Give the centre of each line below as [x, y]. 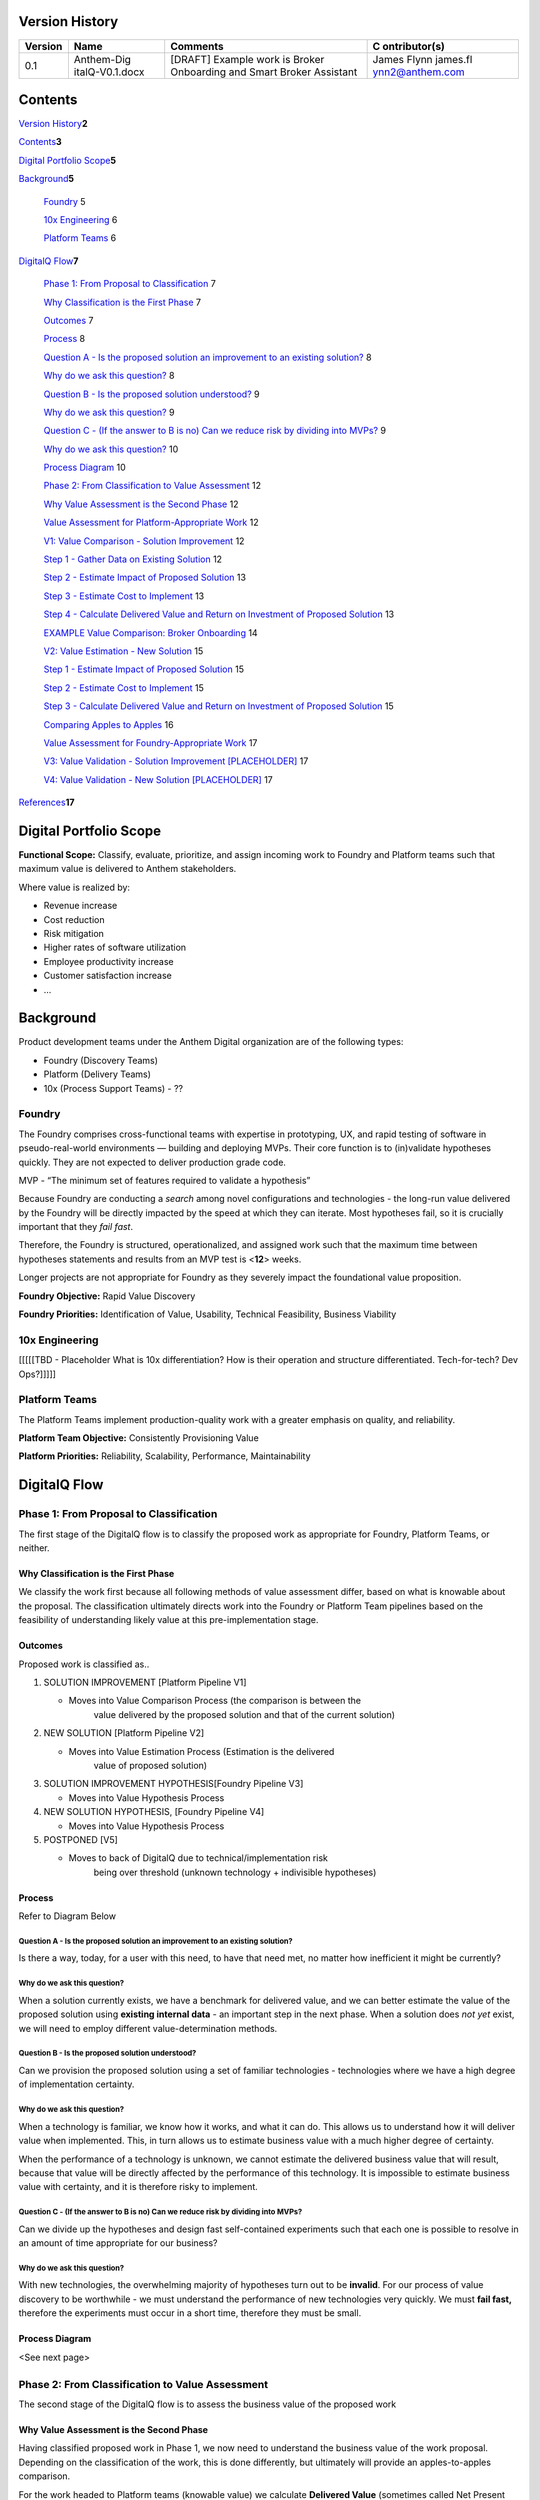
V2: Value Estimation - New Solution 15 [123, 651]
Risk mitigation [74, 933]
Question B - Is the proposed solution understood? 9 [151, 394]
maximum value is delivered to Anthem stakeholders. [127, 869]
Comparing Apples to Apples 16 [108, 724]
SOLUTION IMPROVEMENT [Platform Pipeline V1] [145, 1682]
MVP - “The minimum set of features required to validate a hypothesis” [164, 1180]
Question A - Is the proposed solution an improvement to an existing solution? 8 [207, 357]
